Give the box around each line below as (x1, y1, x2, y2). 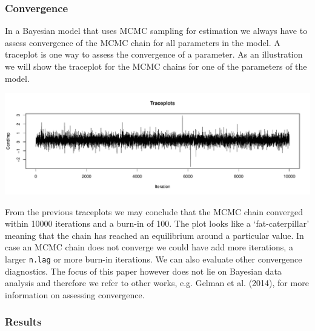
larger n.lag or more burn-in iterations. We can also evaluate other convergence (5, 252, 302, 265)
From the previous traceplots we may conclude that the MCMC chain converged (5, 205, 303, 218)
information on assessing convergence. (5, 288, 145, 301)
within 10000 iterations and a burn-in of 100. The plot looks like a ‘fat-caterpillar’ (5, 217, 310, 230)
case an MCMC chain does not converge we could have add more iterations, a (5, 241, 293, 253)
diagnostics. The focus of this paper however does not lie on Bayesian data (5, 264, 282, 277)
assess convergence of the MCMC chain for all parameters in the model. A (5, 36, 280, 48)
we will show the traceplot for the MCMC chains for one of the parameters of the (5, 60, 307, 72)
